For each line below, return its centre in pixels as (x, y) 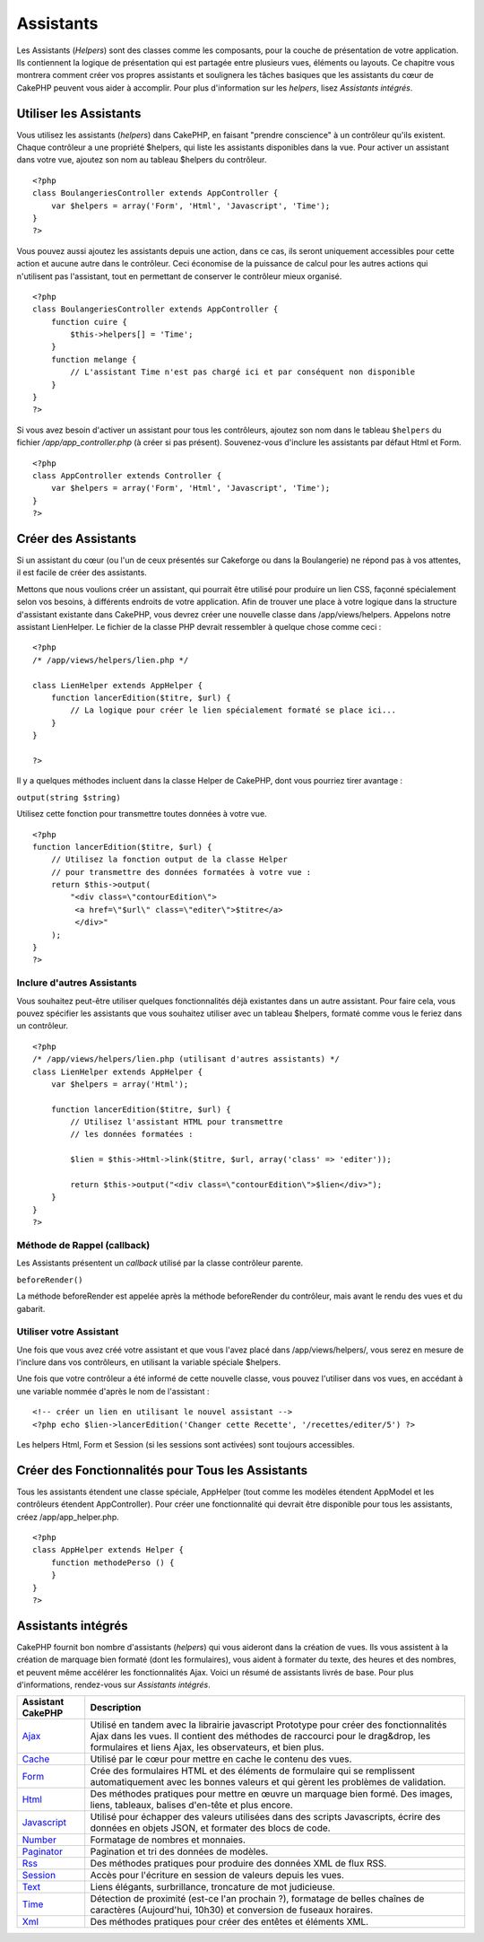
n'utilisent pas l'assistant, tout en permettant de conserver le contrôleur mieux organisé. (179, 276)
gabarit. (31, 1308)
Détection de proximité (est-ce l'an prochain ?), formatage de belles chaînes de (257, 1899)
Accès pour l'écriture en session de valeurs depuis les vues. (217, 1876)
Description (116, 1708)
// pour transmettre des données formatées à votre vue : (181, 872)
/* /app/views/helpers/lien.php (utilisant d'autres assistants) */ (186, 1059)
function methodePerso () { (112, 1562)
